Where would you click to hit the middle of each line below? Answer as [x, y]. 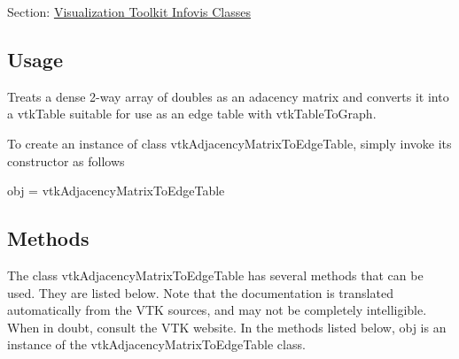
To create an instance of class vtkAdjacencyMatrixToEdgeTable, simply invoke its [229, 143]
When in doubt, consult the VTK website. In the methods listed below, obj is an [227, 327]
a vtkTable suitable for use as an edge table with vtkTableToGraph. [192, 114]
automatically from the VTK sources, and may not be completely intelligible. [217, 310]
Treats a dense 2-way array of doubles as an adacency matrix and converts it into [228, 96]
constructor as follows [66, 160]
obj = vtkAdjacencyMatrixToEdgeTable [116, 191]
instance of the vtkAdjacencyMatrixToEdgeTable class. [156, 344]
